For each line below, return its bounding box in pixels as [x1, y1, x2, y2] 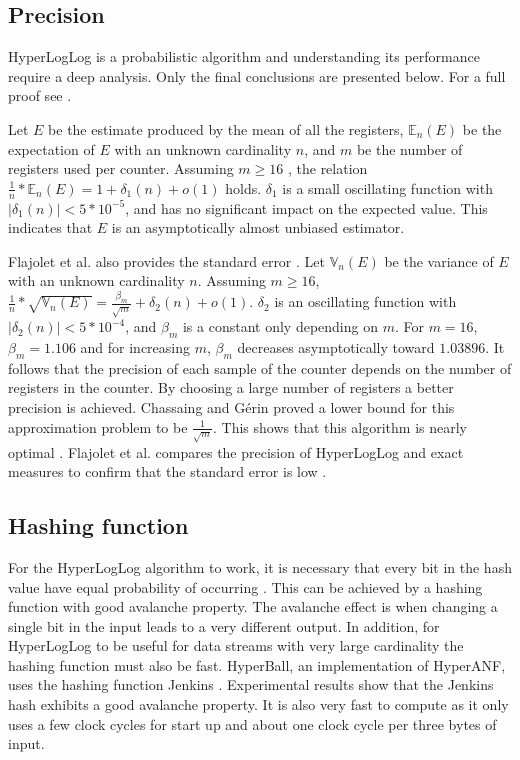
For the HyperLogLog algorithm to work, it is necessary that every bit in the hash [8, 556, 512, 577]
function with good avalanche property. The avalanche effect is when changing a [8, 596, 498, 617]
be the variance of [384, 250, 494, 271]
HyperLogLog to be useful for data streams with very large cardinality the [8, 635, 464, 656]
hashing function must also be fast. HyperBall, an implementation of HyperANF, [8, 654, 506, 675]
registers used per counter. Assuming [8, 158, 234, 179]
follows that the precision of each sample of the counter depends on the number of [8, 357, 512, 378]
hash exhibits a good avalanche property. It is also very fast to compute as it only [8, 694, 509, 715]
